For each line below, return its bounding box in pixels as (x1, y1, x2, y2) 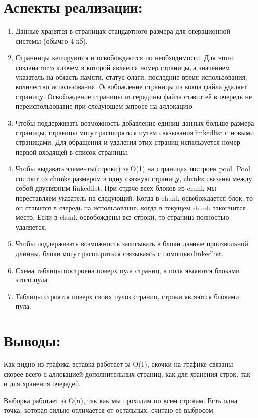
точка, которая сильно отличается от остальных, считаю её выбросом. (4, 405, 215, 415)
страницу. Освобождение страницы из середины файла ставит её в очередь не (15, 91, 252, 101)
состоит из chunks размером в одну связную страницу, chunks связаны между (15, 173, 252, 183)
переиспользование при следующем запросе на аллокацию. (15, 101, 194, 111)
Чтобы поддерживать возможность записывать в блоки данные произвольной (15, 238, 248, 249)
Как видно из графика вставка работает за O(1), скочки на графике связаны (4, 359, 233, 369)
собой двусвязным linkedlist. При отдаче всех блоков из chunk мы (15, 183, 216, 193)
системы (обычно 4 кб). (15, 35, 88, 46)
